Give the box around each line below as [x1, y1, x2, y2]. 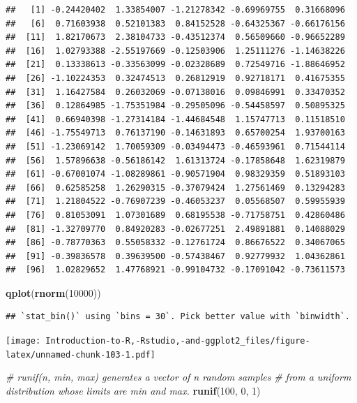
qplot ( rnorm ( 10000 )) [6, 285, 101, 300]
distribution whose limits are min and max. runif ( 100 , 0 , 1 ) [6, 383, 261, 397]
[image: [6, 336, 41, 346]
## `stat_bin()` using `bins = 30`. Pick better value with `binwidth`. [6, 312, 350, 322]
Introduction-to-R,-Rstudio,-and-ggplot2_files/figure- [45, 336, 310, 346]
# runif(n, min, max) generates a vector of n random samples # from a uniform [6, 369, 351, 384]
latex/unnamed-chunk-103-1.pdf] [6, 349, 155, 360]
